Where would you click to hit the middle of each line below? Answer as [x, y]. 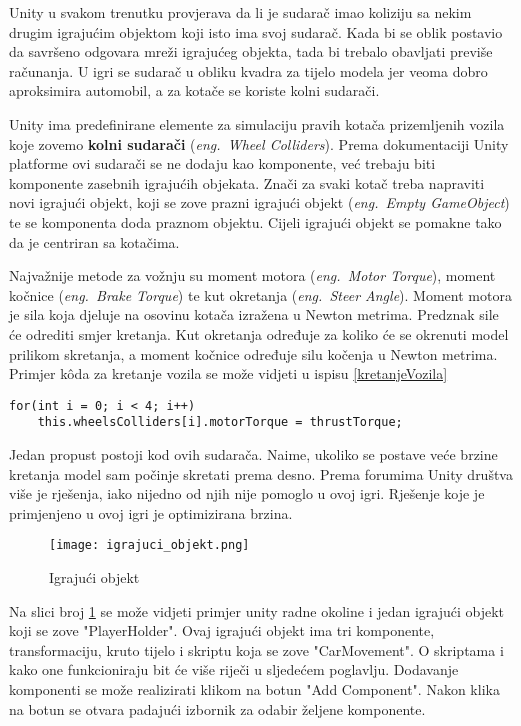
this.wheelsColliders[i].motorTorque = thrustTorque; [220, 422]
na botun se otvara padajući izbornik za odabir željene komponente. [217, 708]
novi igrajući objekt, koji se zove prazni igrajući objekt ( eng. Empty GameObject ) [259, 202]
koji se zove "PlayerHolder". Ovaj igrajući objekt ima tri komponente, [222, 630]
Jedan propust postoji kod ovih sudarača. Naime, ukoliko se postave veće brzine [253, 454]
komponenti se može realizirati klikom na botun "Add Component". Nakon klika [254, 689]
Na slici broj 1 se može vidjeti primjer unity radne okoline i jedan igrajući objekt [257, 610]
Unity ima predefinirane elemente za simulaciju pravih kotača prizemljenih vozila [257, 123]
